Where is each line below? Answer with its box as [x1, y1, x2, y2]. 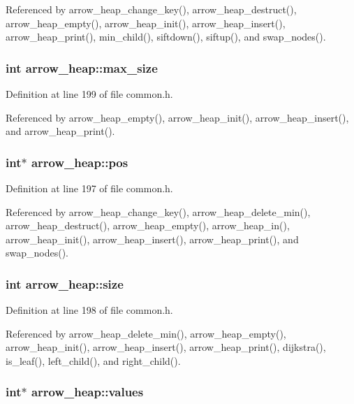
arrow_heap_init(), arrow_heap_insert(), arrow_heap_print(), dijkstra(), [6, 340, 326, 354]
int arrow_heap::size [6, 275, 124, 292]
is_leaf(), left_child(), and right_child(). [6, 353, 181, 368]
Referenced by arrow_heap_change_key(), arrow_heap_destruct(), [6, 2, 297, 16]
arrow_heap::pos [31, 153, 128, 171]
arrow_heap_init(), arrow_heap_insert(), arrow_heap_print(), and [6, 231, 299, 246]
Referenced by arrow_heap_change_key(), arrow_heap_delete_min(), [6, 204, 311, 219]
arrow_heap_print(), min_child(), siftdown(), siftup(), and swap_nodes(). [6, 29, 326, 44]
